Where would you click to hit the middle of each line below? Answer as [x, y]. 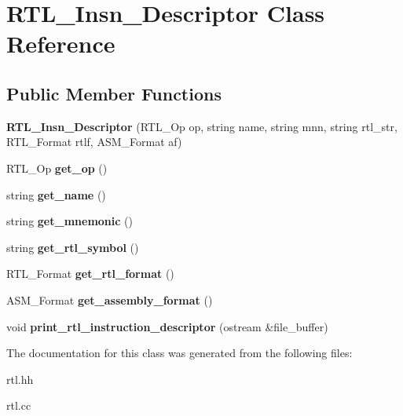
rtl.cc [19, 405]
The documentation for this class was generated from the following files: [180, 353]
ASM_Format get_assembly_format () [110, 299]
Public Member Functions [114, 93]
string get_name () [56, 194]
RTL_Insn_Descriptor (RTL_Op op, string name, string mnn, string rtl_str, [202, 126]
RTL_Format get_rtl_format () [90, 274]
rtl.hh [20, 379]
